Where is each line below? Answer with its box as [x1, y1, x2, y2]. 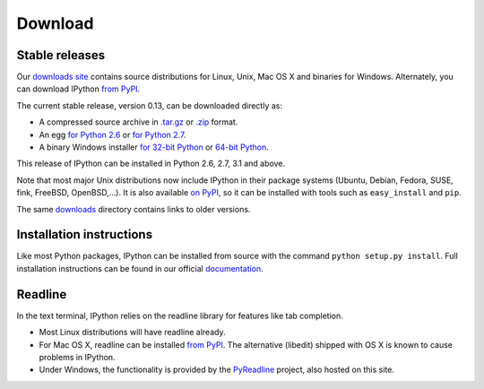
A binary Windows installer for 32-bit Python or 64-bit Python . [39, 142, 269, 152]
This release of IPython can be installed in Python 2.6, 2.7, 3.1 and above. [16, 158, 286, 169]
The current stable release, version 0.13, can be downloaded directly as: [16, 99, 282, 111]
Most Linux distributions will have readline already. [39, 327, 226, 338]
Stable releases [16, 48, 106, 63]
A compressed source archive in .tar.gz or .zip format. [39, 117, 238, 127]
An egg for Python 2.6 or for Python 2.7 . [39, 129, 186, 140]
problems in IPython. [39, 351, 116, 362]
